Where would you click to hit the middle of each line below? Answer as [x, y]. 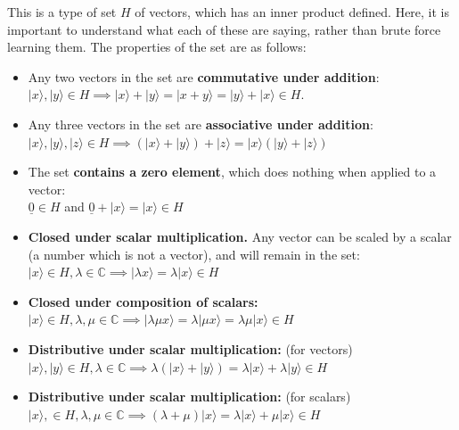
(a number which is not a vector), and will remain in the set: [194, 254]
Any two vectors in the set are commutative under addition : [204, 76]
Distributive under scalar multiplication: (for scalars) [189, 397]
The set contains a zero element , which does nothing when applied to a [232, 172]
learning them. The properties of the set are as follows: [157, 47]
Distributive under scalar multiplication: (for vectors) [190, 348]
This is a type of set [62, 12]
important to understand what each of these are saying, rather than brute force [224, 29]
